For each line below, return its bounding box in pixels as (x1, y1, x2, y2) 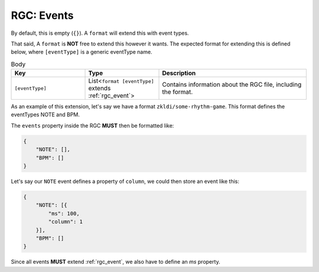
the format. (162, 88, 193, 96)
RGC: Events (11, 9, 74, 22)
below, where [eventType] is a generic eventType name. (11, 48, 153, 55)
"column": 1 (48, 218, 83, 225)
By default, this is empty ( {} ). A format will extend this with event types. (11, 30, 189, 37)
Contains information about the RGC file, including (162, 80, 302, 89)
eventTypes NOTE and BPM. (11, 111, 80, 118)
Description (162, 69, 196, 77)
